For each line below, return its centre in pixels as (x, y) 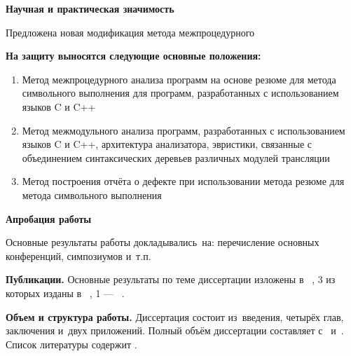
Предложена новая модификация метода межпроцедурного (130, 32)
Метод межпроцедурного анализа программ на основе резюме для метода (179, 79)
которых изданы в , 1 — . (65, 293)
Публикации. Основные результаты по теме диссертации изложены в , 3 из (171, 279)
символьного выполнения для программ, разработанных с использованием (180, 93)
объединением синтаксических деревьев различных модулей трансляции (176, 157)
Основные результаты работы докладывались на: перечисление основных (163, 242)
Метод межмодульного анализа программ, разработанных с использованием (184, 130)
